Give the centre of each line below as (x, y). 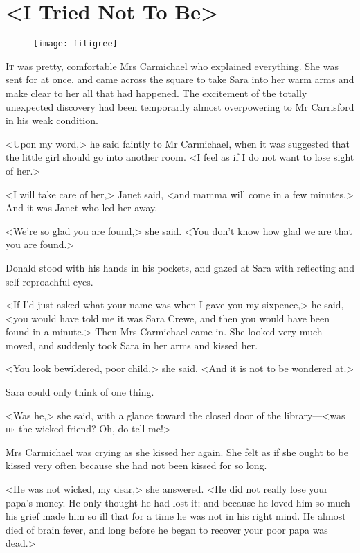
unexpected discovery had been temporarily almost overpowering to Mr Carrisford (180, 106)
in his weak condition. (52, 120)
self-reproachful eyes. (49, 281)
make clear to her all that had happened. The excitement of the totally (156, 93)
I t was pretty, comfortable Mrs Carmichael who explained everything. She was (172, 65)
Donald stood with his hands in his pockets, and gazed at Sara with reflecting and (180, 267)
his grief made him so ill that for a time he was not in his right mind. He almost (176, 516)
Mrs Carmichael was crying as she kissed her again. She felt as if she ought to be (177, 451)
